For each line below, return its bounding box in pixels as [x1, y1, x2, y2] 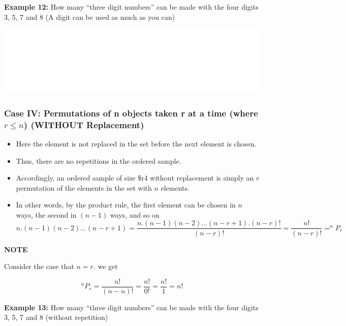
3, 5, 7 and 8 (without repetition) [4, 312, 108, 322]
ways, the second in [16, 209, 77, 220]
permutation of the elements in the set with [16, 182, 152, 193]
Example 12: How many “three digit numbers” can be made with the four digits [4, 2, 259, 12]
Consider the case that [4, 261, 74, 272]
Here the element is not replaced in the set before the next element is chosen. [16, 138, 257, 149]
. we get [93, 261, 118, 272]
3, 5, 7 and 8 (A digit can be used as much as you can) [4, 11, 175, 22]
